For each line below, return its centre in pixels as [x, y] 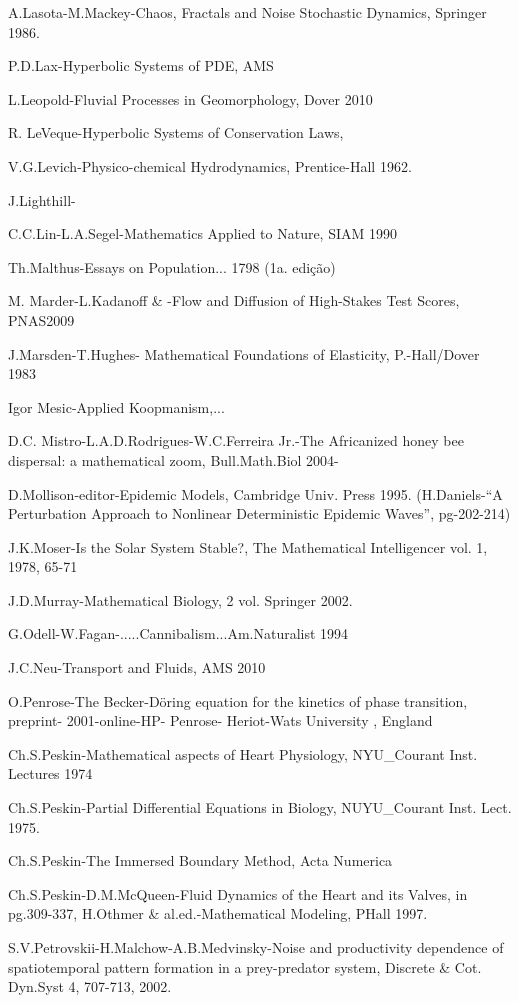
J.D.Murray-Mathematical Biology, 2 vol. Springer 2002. [180, 599]
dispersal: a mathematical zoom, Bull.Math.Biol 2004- [173, 459]
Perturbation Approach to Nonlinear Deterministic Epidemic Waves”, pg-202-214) [259, 513]
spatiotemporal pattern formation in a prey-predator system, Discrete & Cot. [245, 966]
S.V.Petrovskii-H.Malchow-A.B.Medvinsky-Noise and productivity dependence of [256, 947]
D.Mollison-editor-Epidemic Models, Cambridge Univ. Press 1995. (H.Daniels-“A [255, 493]
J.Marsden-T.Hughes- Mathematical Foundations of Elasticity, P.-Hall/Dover [244, 353]
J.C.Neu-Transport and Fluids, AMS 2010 [137, 667]
